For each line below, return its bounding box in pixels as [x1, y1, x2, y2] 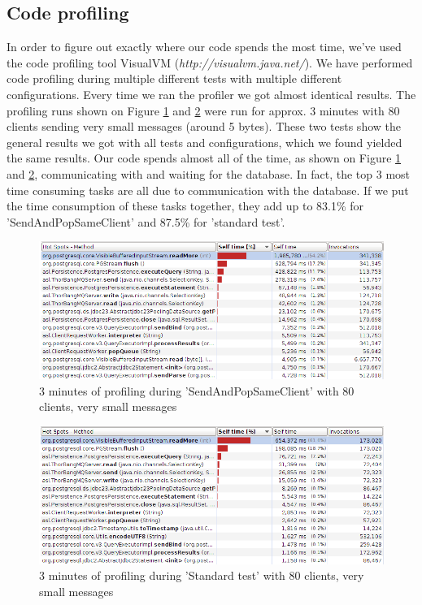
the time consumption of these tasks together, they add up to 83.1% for [7, 197, 364, 214]
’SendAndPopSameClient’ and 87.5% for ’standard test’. [7, 213, 285, 230]
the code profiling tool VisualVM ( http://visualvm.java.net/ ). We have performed [7, 54, 413, 71]
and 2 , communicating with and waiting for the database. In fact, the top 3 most [7, 165, 411, 182]
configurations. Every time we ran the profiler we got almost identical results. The [7, 85, 416, 102]
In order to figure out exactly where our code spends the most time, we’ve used [7, 38, 402, 55]
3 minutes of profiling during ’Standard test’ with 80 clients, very [39, 567, 364, 584]
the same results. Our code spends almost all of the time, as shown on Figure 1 [7, 149, 402, 166]
